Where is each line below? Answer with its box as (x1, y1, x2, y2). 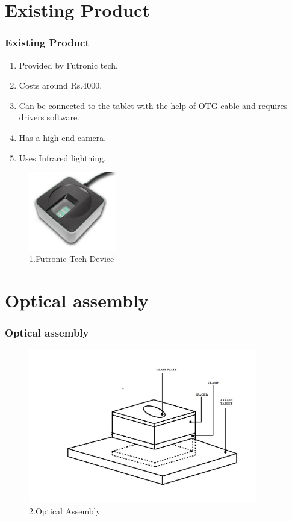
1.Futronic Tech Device (29, 252, 114, 265)
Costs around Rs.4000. (19, 79, 102, 92)
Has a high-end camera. (19, 131, 107, 143)
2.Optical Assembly (29, 505, 101, 517)
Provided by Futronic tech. (19, 58, 119, 71)
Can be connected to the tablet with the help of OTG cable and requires (19, 99, 288, 111)
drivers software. (19, 111, 80, 123)
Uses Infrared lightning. (19, 151, 106, 164)
